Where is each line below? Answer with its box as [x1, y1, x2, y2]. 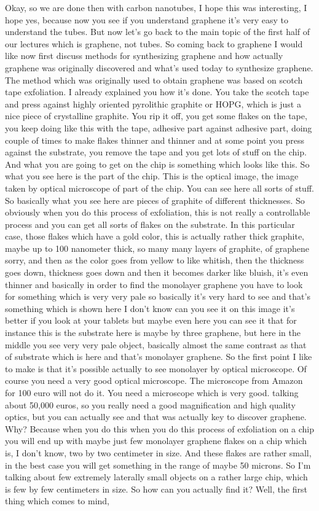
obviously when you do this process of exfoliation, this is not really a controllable [5, 206, 310, 219]
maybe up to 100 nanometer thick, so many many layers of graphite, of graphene [5, 241, 309, 254]
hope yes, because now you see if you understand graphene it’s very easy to [5, 13, 288, 26]
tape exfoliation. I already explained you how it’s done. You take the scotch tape [5, 85, 309, 98]
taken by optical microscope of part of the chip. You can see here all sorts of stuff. [5, 181, 314, 194]
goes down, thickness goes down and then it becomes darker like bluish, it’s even [5, 266, 309, 279]
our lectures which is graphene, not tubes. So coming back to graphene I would [5, 37, 303, 50]
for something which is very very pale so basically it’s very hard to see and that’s [5, 290, 310, 303]
